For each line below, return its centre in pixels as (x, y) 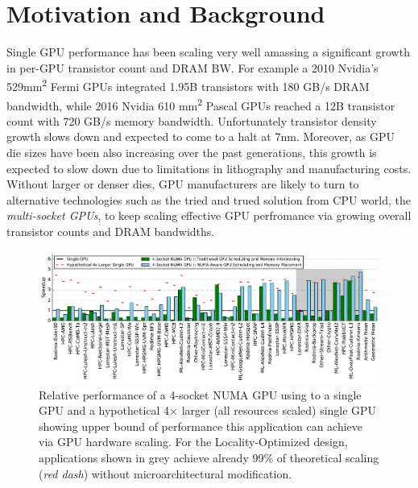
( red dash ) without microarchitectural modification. (166, 473)
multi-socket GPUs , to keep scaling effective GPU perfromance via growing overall (209, 215)
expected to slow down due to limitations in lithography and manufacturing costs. (209, 168)
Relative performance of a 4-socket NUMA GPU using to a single (200, 394)
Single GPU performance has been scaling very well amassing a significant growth (208, 52)
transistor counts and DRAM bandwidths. (111, 231)
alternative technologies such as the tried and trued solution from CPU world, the (209, 199)
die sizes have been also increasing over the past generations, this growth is (192, 152)
